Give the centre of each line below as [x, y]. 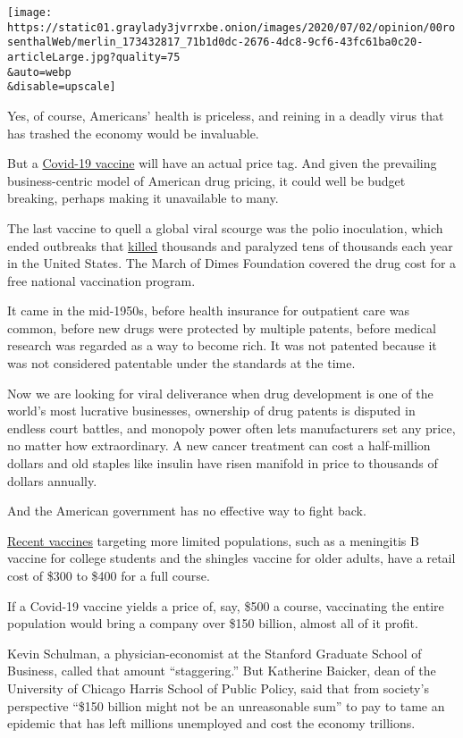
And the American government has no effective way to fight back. [187, 511]
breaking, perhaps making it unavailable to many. [143, 198]
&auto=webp [39, 72]
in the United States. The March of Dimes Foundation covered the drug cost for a [232, 263]
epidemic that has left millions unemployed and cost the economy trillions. [211, 723]
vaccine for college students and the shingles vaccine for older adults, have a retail [231, 558]
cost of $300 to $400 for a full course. [109, 575]
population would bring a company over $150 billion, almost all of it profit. [213, 623]
